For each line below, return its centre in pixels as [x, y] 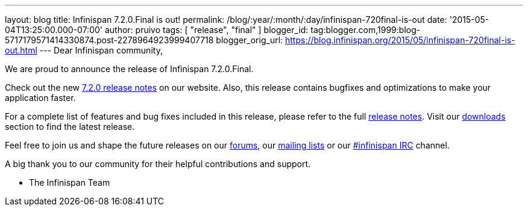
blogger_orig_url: [250, 40]
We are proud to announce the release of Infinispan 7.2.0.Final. [129, 69]
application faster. [40, 98]
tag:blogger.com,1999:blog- [366, 30]
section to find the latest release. [70, 127]
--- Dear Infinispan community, [101, 50]
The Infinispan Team [70, 182]
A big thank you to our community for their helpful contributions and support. [158, 164]
